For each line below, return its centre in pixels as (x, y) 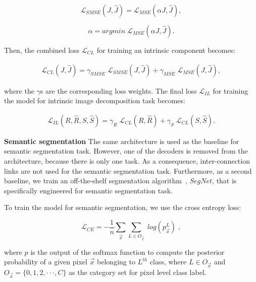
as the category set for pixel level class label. (138, 272)
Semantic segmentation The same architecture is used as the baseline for (122, 141)
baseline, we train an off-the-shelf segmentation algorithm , (96, 181)
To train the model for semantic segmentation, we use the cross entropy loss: (123, 207)
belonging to (116, 262)
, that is (224, 181)
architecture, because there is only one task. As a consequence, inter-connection (127, 161)
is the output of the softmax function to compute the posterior (127, 252)
